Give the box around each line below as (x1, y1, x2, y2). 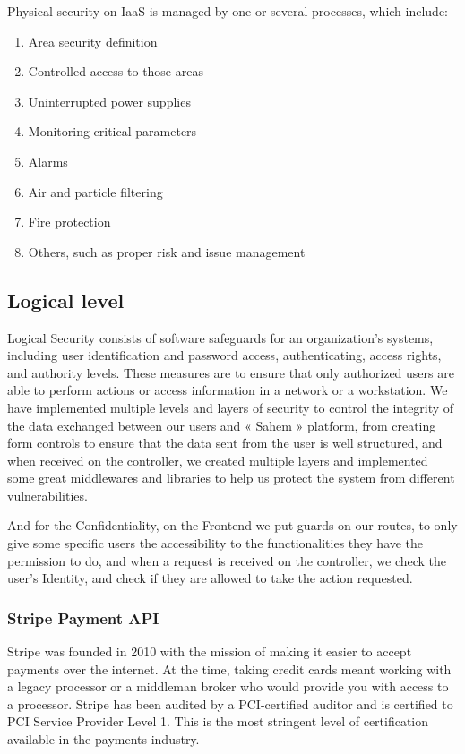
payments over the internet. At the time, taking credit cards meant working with (7, 659, 452, 678)
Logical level (7, 286, 125, 313)
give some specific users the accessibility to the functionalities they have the (7, 534, 424, 553)
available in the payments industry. (7, 730, 200, 749)
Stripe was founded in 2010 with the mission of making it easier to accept (7, 642, 412, 661)
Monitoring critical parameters (28, 122, 197, 141)
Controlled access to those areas (28, 62, 203, 81)
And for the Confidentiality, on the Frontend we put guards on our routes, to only (7, 516, 458, 535)
